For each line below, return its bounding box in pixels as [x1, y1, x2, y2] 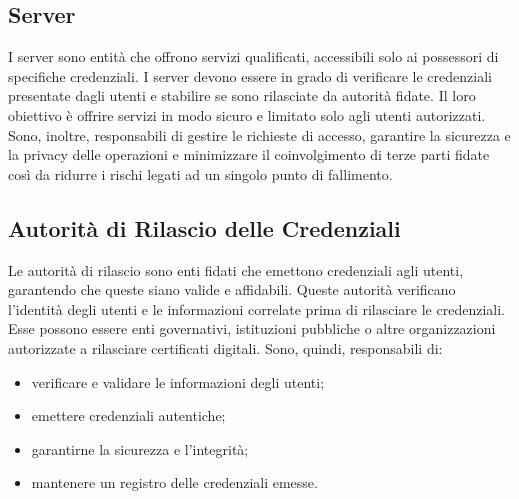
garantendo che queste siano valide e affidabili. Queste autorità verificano [8, 279, 456, 300]
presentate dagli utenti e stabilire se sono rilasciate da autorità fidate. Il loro [8, 85, 476, 106]
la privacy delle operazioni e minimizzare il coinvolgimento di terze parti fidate [8, 144, 490, 165]
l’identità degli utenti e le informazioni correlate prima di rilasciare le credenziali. [8, 298, 505, 319]
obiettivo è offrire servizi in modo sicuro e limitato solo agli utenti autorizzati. [8, 104, 486, 125]
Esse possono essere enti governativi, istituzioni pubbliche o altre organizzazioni [8, 318, 496, 339]
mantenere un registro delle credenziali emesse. [31, 472, 318, 493]
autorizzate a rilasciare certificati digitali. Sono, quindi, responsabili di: [8, 337, 443, 358]
